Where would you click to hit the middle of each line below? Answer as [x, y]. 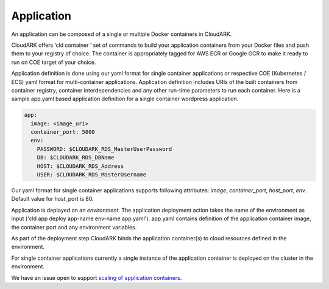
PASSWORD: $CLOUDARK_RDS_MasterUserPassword [104, 149]
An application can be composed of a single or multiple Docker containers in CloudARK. [122, 34]
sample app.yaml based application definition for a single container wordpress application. [125, 99]
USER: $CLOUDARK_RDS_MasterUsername [91, 174]
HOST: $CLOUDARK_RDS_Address [80, 166]
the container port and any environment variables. [74, 227]
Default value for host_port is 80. [52, 199]
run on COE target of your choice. [54, 62]
